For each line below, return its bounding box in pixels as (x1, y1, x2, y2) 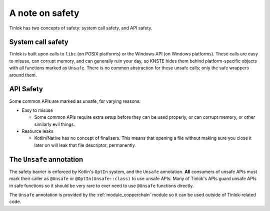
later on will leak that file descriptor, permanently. (34, 142, 136, 148)
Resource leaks (21, 128, 53, 134)
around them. (9, 72, 37, 78)
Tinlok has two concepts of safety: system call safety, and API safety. (9, 25, 152, 31)
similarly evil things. (34, 121, 75, 127)
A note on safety (9, 7, 79, 18)
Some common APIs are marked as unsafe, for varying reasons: (9, 98, 141, 104)
